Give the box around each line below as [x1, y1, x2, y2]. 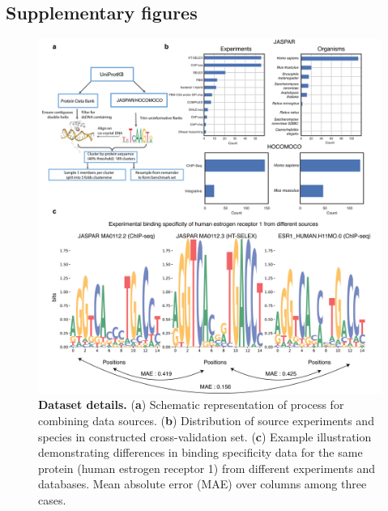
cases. [38, 492, 66, 509]
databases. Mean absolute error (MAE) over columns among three [38, 475, 367, 492]
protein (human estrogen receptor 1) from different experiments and [38, 459, 376, 476]
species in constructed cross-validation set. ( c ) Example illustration [38, 428, 372, 445]
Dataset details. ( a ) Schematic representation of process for [38, 396, 344, 413]
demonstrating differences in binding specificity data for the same [38, 444, 363, 461]
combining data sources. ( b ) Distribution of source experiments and [38, 412, 374, 429]
